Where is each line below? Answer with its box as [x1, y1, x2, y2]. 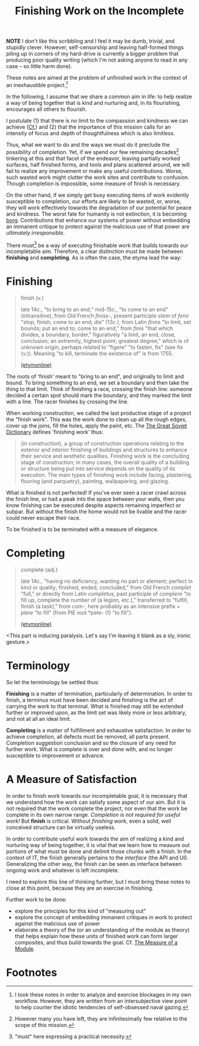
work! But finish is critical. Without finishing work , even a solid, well [6, 817, 172, 824]
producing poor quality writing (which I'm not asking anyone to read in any [6, 56, 188, 63]
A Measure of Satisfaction [6, 773, 137, 786]
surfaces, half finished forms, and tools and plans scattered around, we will [6, 161, 190, 168]
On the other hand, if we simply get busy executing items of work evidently [6, 191, 190, 198]
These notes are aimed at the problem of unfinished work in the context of [6, 74, 188, 81]
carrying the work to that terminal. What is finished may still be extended [6, 702, 184, 710]
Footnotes [6, 966, 57, 980]
